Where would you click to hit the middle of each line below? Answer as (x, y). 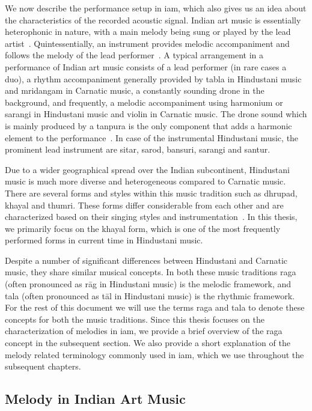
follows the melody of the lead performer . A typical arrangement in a (134, 55)
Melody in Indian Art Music (95, 399)
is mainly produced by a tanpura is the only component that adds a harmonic (148, 125)
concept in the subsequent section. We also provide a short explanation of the (148, 343)
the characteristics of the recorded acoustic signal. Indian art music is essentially (153, 20)
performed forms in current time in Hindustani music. (104, 240)
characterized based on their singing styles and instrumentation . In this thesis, (151, 217)
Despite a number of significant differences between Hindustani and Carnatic (146, 260)
